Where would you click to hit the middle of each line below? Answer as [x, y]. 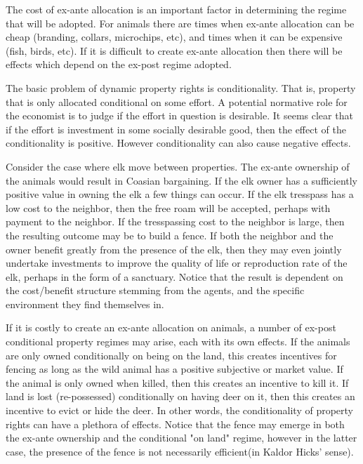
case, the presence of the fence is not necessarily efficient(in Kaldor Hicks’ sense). [180, 451]
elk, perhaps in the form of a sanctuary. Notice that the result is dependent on [174, 276]
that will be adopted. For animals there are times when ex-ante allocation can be [180, 23]
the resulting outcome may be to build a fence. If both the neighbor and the [170, 235]
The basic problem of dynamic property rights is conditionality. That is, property [181, 87]
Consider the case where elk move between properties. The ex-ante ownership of [178, 166]
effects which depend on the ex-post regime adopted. [119, 64]
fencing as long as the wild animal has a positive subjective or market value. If [174, 369]
